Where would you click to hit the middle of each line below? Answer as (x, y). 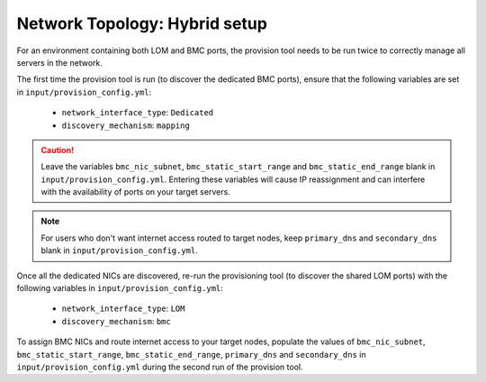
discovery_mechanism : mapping (126, 125)
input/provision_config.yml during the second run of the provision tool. (160, 367)
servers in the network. (59, 62)
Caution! (58, 150)
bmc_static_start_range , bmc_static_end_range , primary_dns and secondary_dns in (191, 354)
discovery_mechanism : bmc (116, 321)
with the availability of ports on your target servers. (136, 192)
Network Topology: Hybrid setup (142, 23)
